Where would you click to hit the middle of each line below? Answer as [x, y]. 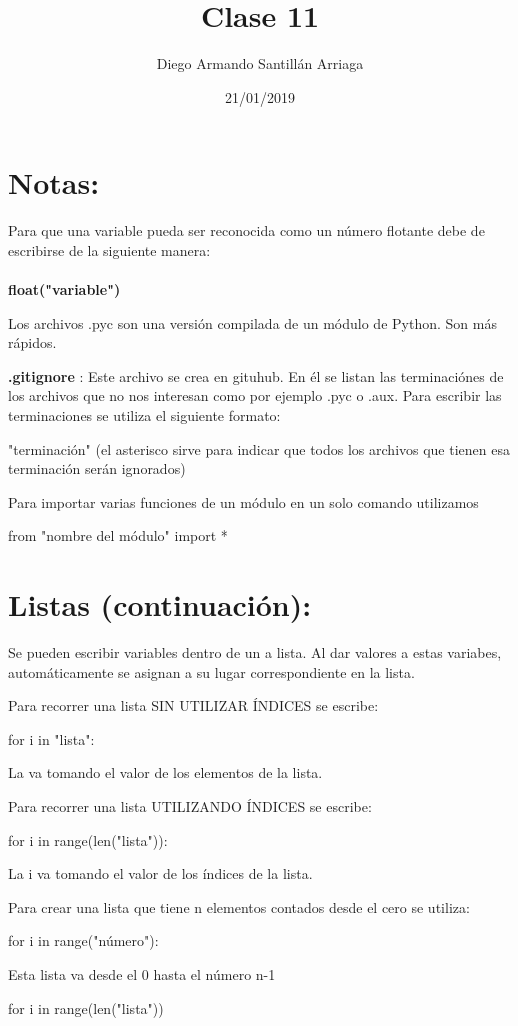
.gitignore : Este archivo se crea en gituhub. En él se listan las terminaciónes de [256, 375]
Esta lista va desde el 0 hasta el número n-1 [142, 974]
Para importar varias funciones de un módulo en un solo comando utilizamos [243, 501]
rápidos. [32, 342]
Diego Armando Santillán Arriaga [260, 63]
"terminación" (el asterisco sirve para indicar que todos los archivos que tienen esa [259, 448]
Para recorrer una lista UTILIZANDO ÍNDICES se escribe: [190, 806]
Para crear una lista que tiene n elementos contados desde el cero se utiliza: [239, 906]
